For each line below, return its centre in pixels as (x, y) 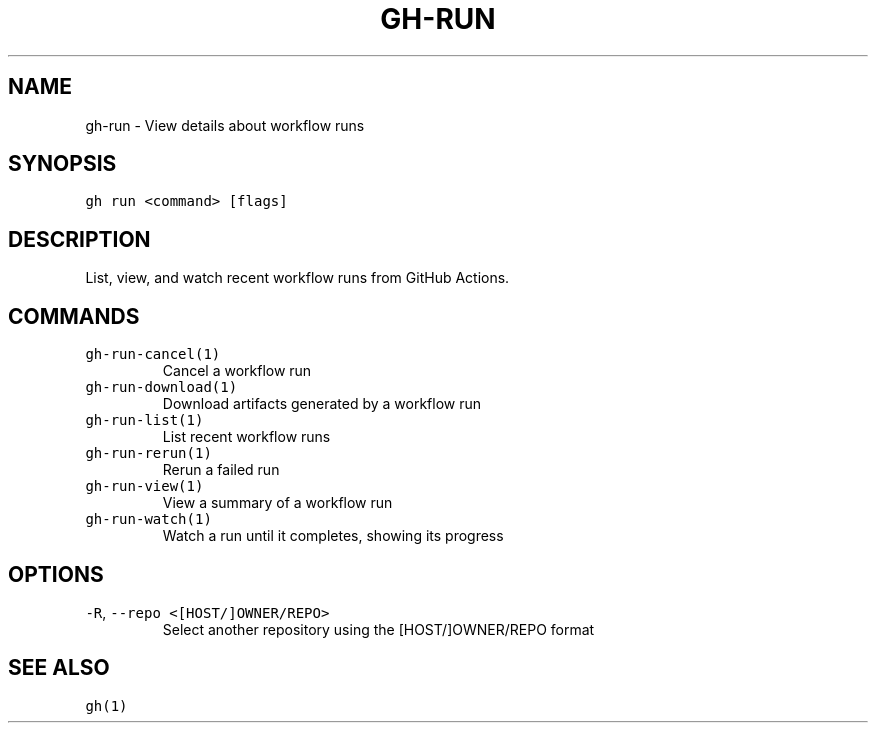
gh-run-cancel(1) (153, 354)
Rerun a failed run (221, 470)
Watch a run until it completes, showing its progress (333, 536)
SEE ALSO (59, 668)
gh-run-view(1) (144, 486)
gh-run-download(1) (161, 387)
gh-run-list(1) (144, 420)
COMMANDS (74, 316)
